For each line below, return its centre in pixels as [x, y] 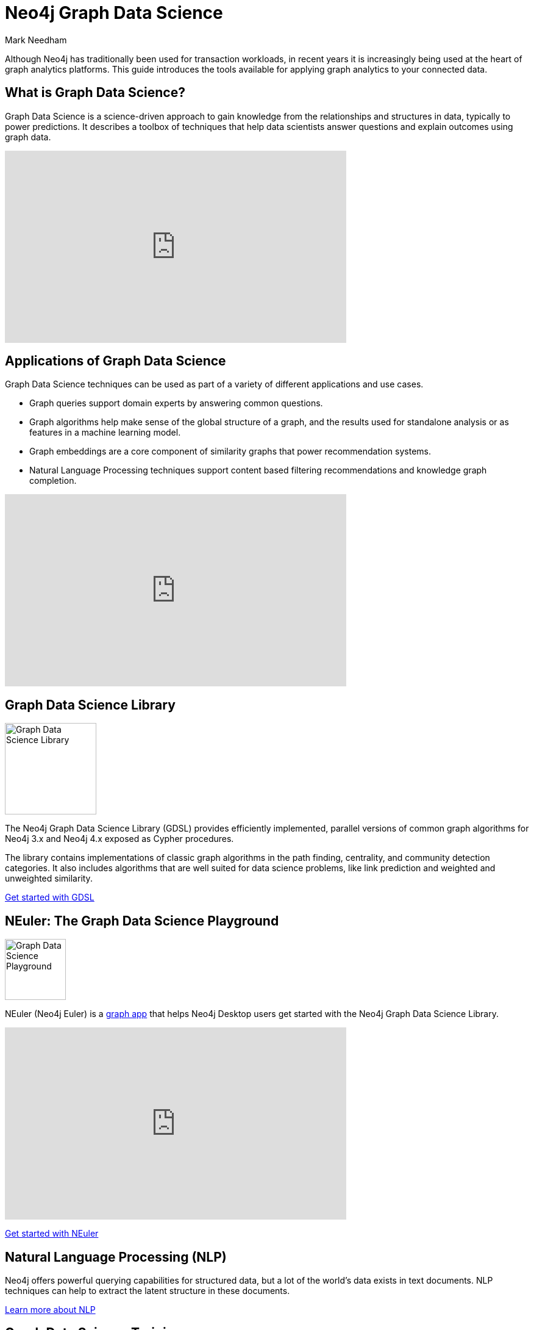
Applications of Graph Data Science [116, 361]
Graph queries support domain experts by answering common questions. [176, 403]
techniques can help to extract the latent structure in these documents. [148, 1290]
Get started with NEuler [52, 1234]
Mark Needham [36, 40]
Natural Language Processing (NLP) [116, 1257]
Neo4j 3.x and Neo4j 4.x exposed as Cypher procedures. [119, 839]
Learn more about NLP [50, 1309]
